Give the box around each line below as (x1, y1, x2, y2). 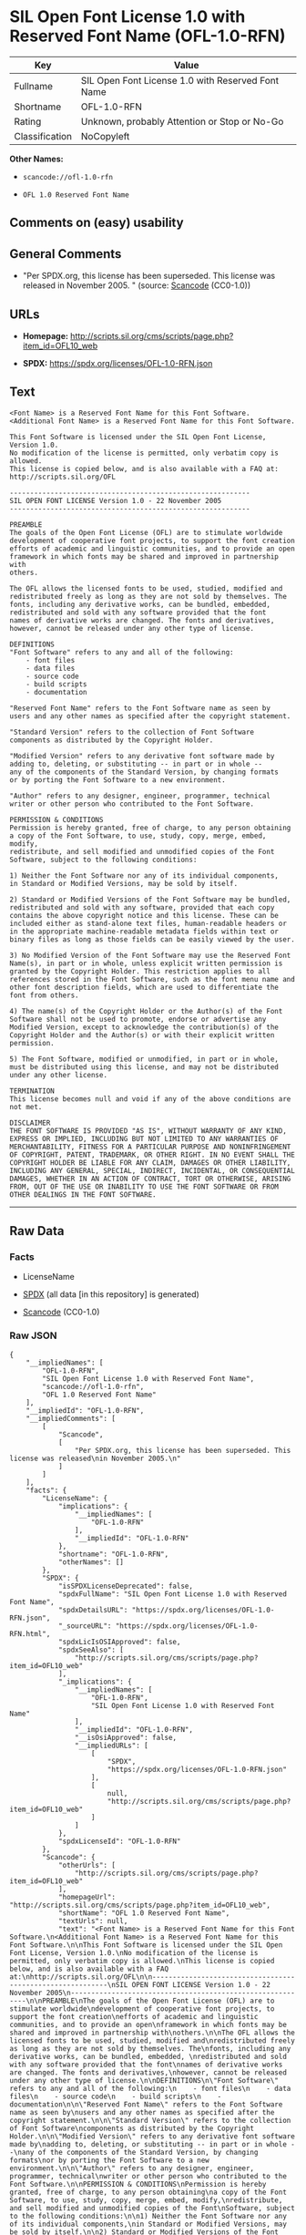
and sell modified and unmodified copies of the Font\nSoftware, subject (9, 2203, 296, 2212)
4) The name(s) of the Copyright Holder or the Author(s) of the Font (9, 1006, 283, 1015)
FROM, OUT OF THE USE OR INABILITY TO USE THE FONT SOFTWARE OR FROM (9, 1182, 280, 1191)
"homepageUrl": (57, 1892, 117, 1901)
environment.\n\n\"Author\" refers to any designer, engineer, (9, 2163, 255, 2173)
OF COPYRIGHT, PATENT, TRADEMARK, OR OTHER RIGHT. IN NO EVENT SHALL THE (9, 1150, 296, 1159)
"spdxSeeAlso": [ (57, 1645, 125, 1654)
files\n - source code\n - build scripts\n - (9, 2092, 222, 2101)
